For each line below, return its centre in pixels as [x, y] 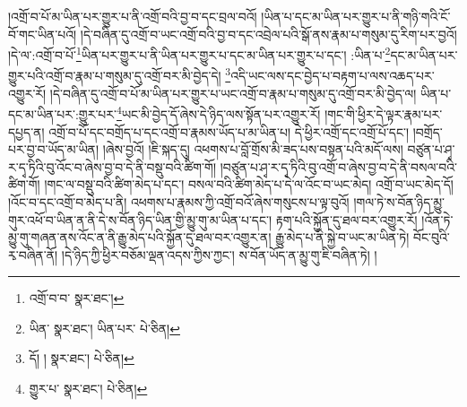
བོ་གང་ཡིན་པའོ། [43, 34]
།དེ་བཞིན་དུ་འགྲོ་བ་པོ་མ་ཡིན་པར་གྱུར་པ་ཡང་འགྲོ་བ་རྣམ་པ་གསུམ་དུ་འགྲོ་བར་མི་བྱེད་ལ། [233, 93]
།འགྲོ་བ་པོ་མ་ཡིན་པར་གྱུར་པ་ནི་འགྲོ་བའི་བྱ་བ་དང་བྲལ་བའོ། [133, 16]
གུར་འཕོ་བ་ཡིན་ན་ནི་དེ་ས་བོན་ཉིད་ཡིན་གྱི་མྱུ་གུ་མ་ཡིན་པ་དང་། [140, 219]
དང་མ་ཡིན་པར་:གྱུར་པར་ [63, 113]
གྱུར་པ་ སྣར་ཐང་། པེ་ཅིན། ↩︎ [88, 389]
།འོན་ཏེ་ [437, 219]
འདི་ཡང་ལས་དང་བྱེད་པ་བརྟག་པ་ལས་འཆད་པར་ [333, 76]
